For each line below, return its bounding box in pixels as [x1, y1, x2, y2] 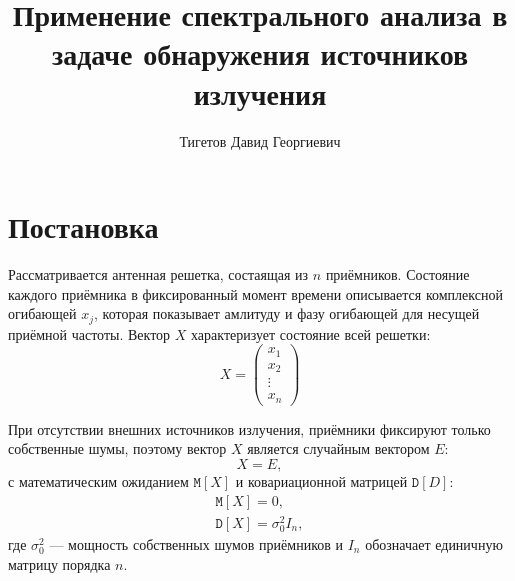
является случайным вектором [247, 438, 430, 459]
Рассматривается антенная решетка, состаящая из [8, 264, 309, 285]
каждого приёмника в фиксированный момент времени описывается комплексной [8, 283, 503, 304]
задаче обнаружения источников [51, 33, 469, 74]
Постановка [8, 206, 159, 247]
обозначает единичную [365, 533, 503, 554]
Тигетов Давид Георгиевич [179, 130, 341, 151]
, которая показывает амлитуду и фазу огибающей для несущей [94, 303, 480, 324]
